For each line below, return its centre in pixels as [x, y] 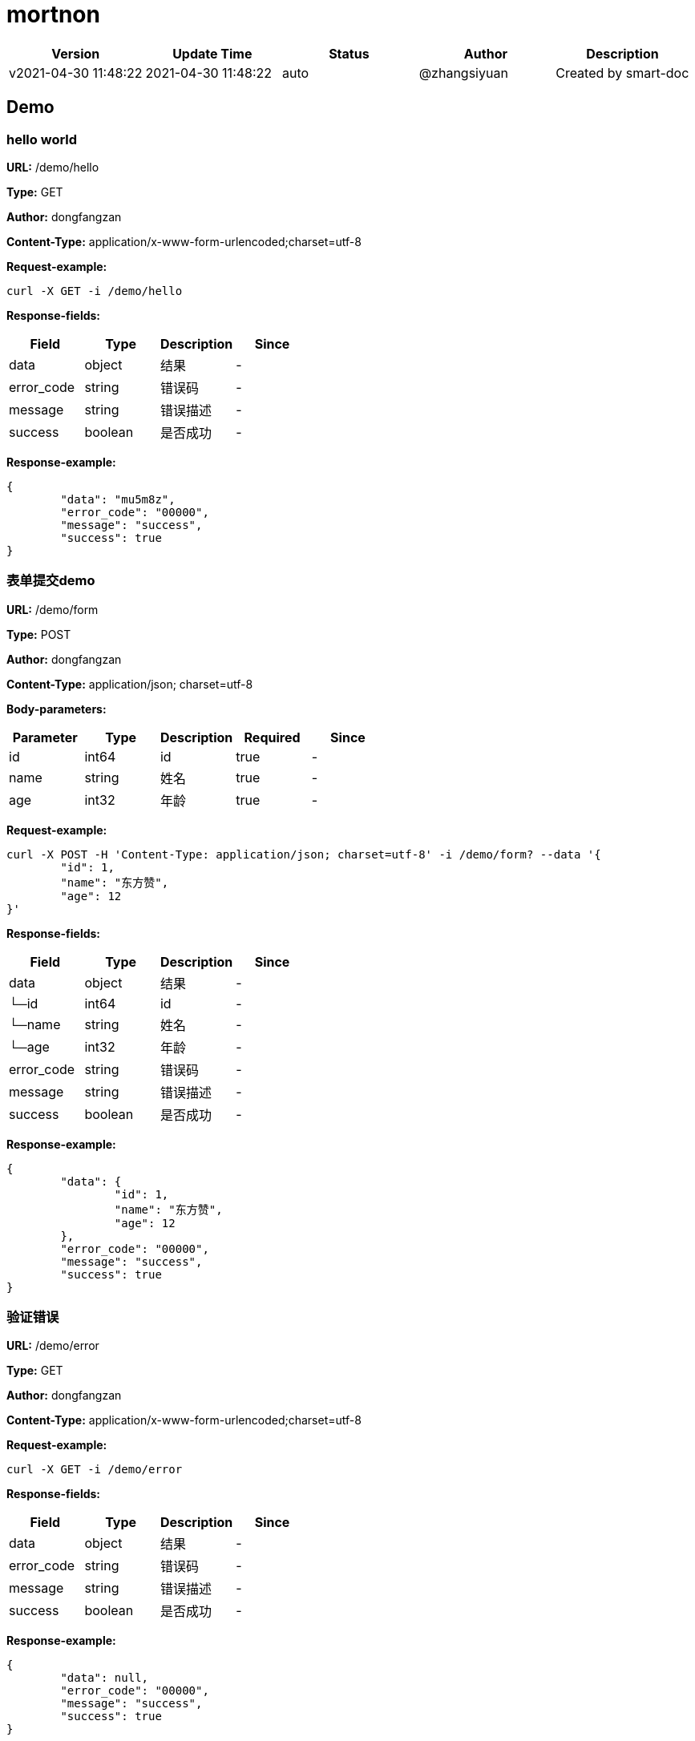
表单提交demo [51, 581]
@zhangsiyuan [463, 73]
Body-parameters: [57, 709]
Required [272, 737]
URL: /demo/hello [53, 167]
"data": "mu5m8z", [118, 499]
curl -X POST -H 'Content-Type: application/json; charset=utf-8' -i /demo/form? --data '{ [304, 854]
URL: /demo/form [53, 609]
